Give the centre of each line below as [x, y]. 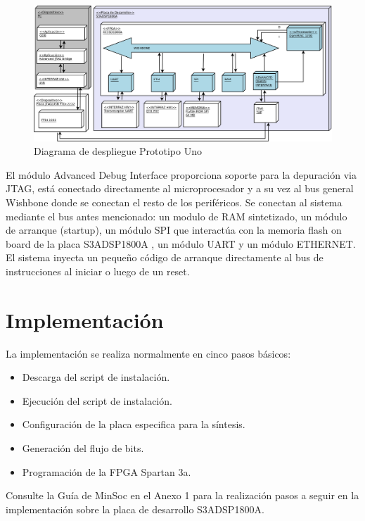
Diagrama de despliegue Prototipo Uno [118, 151]
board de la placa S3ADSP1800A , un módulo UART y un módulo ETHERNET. [181, 243]
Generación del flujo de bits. [83, 447]
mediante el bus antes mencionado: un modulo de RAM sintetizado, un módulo [177, 216]
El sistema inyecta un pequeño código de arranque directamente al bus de [165, 257]
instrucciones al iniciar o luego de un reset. [98, 271]
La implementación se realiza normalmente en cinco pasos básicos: [148, 353]
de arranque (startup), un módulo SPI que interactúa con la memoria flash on [174, 230]
